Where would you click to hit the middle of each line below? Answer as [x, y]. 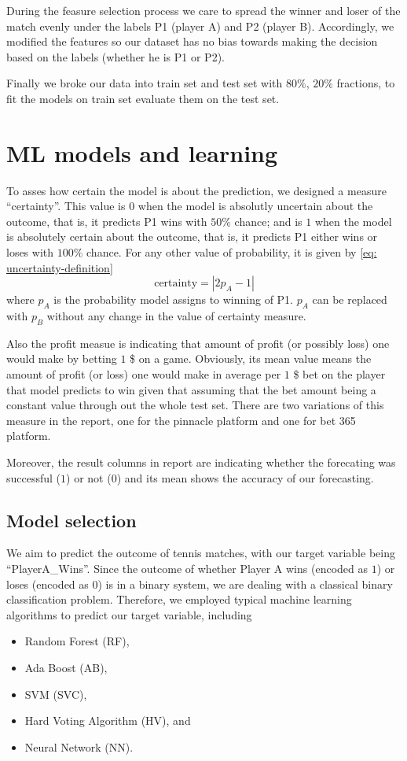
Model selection [71, 520]
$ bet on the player [339, 374]
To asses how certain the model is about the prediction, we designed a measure [196, 190]
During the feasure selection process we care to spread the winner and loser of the [203, 10]
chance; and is [268, 221]
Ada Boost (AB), [66, 667]
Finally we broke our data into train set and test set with [145, 83]
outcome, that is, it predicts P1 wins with [107, 221]
